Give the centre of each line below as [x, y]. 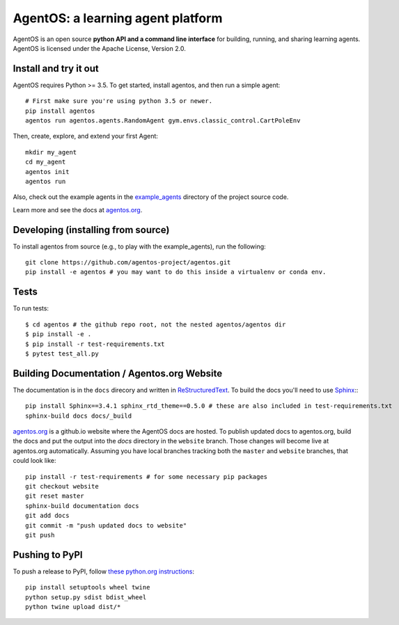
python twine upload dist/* [73, 607]
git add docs [47, 516]
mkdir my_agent [51, 152]
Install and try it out [56, 69]
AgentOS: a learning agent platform [118, 18]
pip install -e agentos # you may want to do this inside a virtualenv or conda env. [176, 272]
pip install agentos [60, 111]
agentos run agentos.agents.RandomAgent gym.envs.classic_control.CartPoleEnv [163, 121]
